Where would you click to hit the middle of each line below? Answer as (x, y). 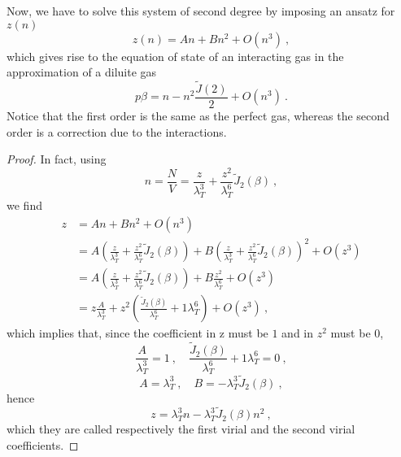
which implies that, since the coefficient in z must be (137, 333)
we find (24, 205)
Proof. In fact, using (57, 159)
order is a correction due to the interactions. (117, 131)
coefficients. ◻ (43, 444)
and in (298, 333)
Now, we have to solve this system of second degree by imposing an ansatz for (201, 11)
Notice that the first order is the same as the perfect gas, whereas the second (198, 116)
